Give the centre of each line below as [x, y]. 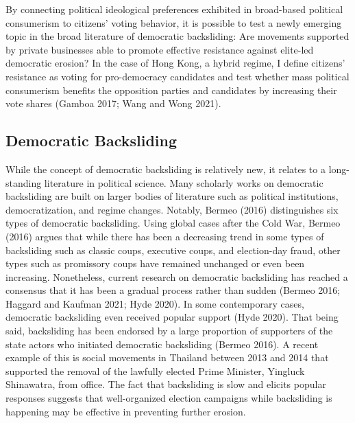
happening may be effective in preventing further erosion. [126, 411]
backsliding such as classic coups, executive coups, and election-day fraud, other [173, 250]
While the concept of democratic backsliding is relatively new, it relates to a [166, 169]
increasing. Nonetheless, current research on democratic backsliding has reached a [177, 276]
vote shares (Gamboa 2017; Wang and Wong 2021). [113, 103]
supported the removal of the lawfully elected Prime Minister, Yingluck [155, 370]
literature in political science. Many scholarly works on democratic [184, 182]
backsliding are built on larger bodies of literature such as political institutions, [172, 196]
